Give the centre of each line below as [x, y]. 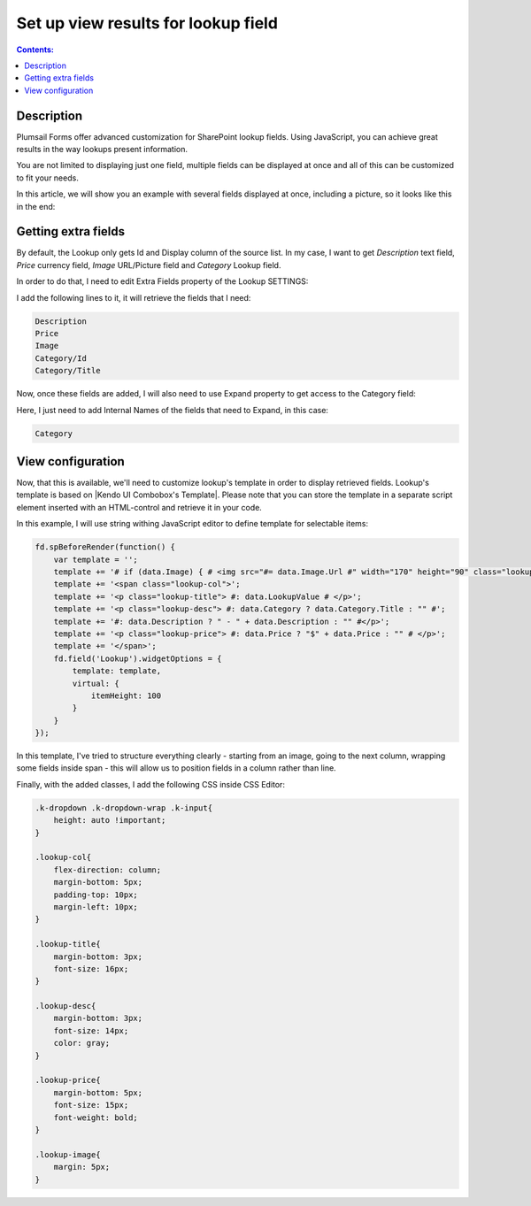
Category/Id [61, 358]
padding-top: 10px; [96, 895]
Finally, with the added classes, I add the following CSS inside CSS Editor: [150, 784]
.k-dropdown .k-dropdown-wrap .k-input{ [123, 808]
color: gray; [82, 1043]
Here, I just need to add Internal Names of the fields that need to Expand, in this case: [173, 410]
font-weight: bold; [96, 1118]
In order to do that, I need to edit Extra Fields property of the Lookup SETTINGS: [162, 281]
